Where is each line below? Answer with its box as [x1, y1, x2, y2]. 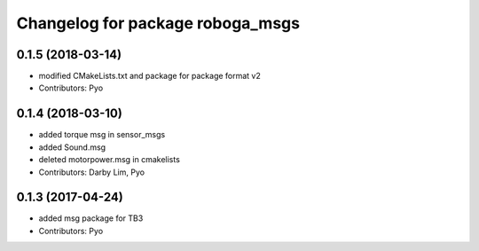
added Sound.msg [38, 142, 106, 153]
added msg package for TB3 [38, 213, 144, 224]
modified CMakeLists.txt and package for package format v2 [38, 71, 262, 82]
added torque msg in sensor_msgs [38, 129, 166, 140]
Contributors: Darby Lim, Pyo [38, 167, 145, 177]
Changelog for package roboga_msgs [16, 13, 301, 33]
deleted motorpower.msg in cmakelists [38, 154, 181, 165]
